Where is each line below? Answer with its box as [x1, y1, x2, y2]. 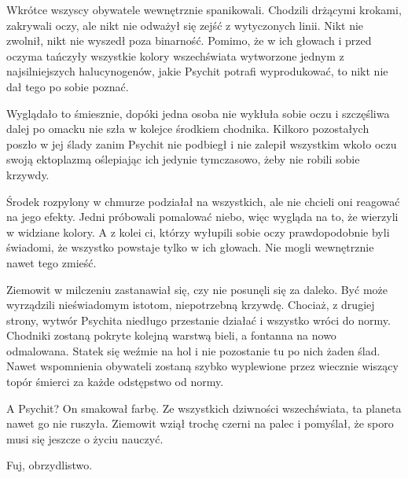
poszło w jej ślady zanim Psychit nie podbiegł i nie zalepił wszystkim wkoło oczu [6, 135, 397, 152]
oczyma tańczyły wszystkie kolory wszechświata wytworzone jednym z [6, 47, 344, 64]
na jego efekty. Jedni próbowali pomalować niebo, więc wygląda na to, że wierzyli [6, 208, 399, 225]
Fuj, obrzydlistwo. [6, 457, 93, 473]
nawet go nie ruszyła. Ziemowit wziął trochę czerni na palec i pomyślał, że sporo [6, 415, 394, 432]
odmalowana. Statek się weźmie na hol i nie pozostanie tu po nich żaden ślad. [6, 342, 380, 358]
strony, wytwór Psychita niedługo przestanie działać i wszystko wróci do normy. [6, 311, 391, 328]
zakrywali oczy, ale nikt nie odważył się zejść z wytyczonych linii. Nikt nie [6, 17, 364, 33]
